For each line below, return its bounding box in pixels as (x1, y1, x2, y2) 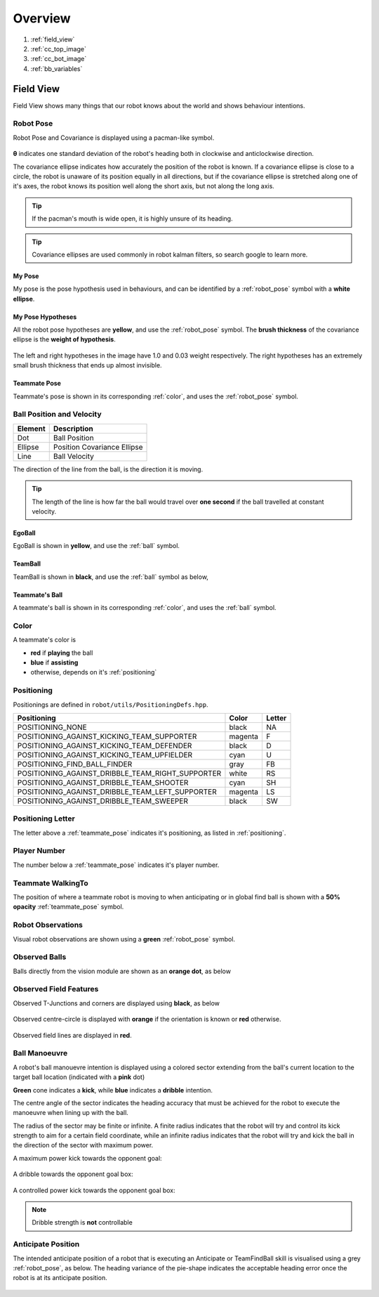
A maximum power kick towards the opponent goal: (13, 1154, 162, 1162)
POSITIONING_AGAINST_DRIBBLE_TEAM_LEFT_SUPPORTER (17, 787, 217, 797)
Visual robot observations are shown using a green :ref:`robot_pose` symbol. (13, 934, 235, 943)
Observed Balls (13, 952, 67, 962)
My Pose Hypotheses (13, 313, 77, 321)
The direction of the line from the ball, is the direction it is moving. (13, 464, 204, 474)
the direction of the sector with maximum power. (13, 1141, 154, 1149)
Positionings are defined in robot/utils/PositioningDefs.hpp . (13, 700, 208, 709)
